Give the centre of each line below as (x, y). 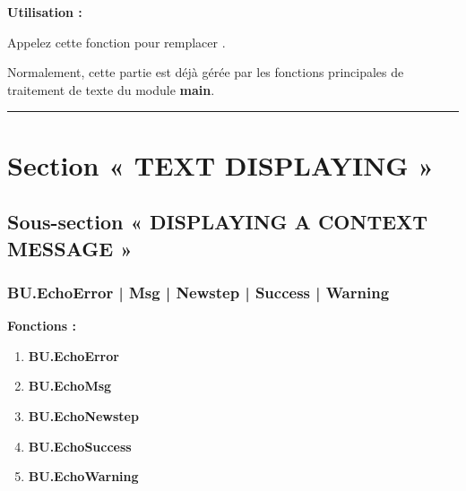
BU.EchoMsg (70, 386)
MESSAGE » (70, 248)
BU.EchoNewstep (83, 415)
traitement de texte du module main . (111, 89)
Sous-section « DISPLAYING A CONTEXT (218, 222)
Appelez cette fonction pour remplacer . (116, 42)
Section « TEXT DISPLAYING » (221, 164)
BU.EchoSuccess (80, 446)
